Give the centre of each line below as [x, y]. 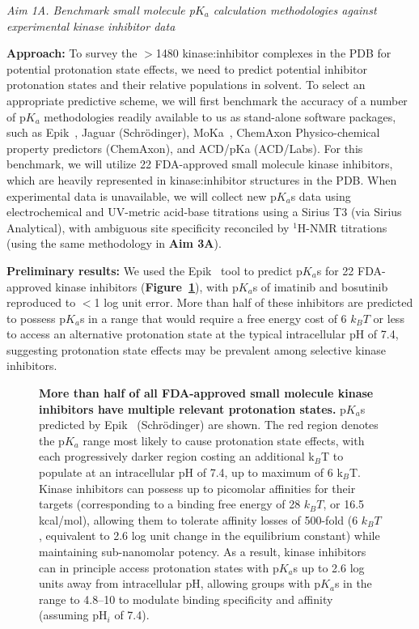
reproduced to [41, 302]
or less [389, 318]
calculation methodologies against [295, 10]
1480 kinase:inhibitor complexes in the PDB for [273, 53]
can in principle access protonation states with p [159, 567]
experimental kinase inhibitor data [91, 25]
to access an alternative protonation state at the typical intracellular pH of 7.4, [203, 334]
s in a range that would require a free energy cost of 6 [213, 318]
